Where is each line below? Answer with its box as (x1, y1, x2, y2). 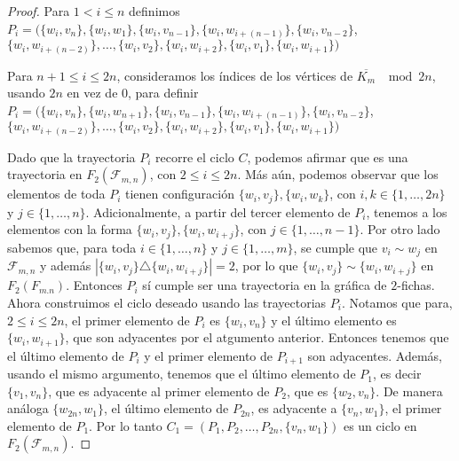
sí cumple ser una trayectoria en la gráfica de (142, 276, 387, 294)
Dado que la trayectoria (7, 147, 136, 166)
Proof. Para (7, 2, 70, 20)
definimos (129, 2, 180, 20)
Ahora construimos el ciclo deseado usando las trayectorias (7, 293, 327, 311)
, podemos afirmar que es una (247, 147, 408, 166)
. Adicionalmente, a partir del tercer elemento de (85, 202, 351, 221)
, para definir (128, 83, 199, 102)
